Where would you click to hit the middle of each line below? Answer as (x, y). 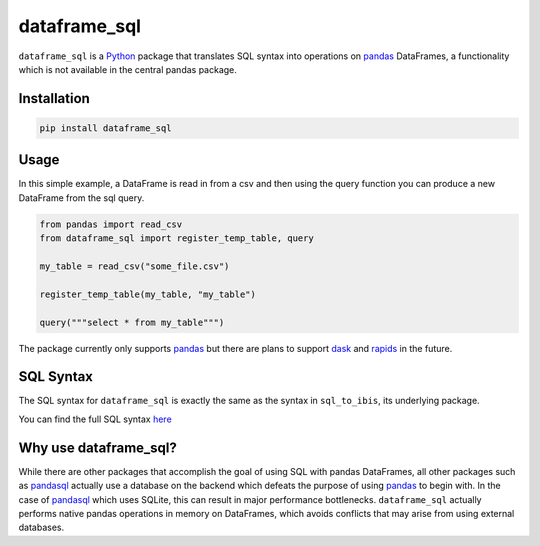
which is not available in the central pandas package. (127, 69)
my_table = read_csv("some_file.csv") (134, 266)
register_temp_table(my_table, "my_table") (148, 294)
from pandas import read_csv (111, 224)
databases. (41, 527)
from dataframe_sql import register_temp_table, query (176, 238)
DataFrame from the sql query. (81, 197)
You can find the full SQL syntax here (95, 419)
